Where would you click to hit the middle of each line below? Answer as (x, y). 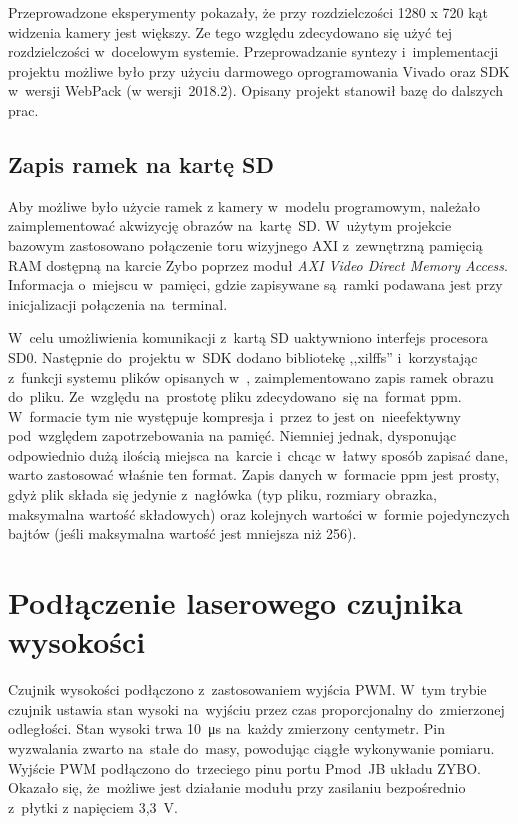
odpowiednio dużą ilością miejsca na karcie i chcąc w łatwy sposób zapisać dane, (258, 454)
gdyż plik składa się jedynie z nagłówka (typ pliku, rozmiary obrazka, (222, 494)
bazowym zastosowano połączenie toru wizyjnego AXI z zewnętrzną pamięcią (245, 244)
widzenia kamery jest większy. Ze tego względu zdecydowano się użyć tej (230, 31)
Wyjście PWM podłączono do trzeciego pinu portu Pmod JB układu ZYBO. (244, 767)
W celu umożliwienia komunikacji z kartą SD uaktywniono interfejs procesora (248, 337)
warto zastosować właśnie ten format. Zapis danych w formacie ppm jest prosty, (254, 474)
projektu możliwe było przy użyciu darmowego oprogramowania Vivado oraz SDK (259, 70)
